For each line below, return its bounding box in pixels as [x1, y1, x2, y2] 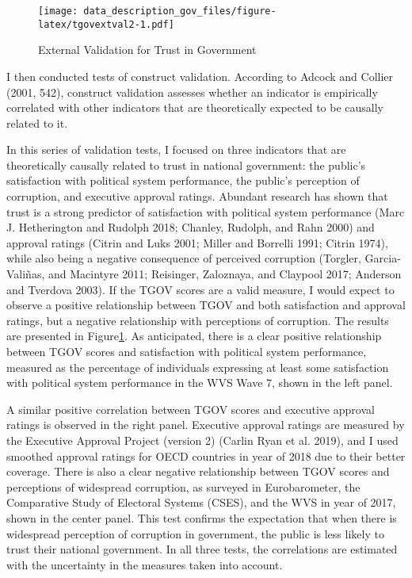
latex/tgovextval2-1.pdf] [38, 18, 174, 30]
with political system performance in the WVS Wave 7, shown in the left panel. [6, 374, 393, 391]
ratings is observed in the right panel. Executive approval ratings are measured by [6, 416, 405, 433]
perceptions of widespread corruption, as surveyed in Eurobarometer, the [6, 478, 360, 495]
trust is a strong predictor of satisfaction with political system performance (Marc [6, 203, 405, 220]
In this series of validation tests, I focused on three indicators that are [6, 141, 346, 158]
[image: [38, 6, 78, 17]
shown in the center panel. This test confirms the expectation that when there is [6, 509, 397, 526]
